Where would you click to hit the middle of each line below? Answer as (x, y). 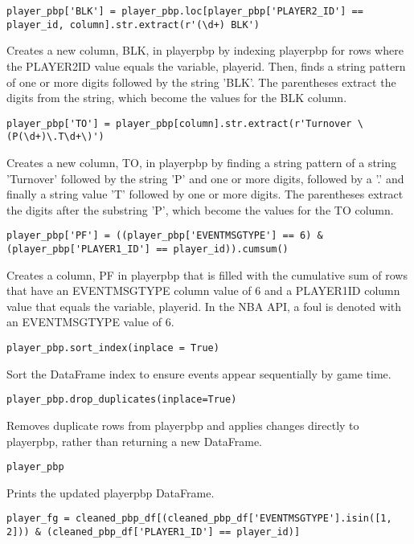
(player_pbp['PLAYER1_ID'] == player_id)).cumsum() (148, 250)
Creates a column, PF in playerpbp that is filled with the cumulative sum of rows (207, 274)
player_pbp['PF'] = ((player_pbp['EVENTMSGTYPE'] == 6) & (165, 236)
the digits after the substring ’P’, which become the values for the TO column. (200, 209)
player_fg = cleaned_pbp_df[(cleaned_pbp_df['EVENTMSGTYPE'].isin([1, (199, 519)
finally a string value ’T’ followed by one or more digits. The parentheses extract (205, 194)
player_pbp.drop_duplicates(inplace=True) (122, 400)
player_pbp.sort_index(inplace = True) (113, 348)
